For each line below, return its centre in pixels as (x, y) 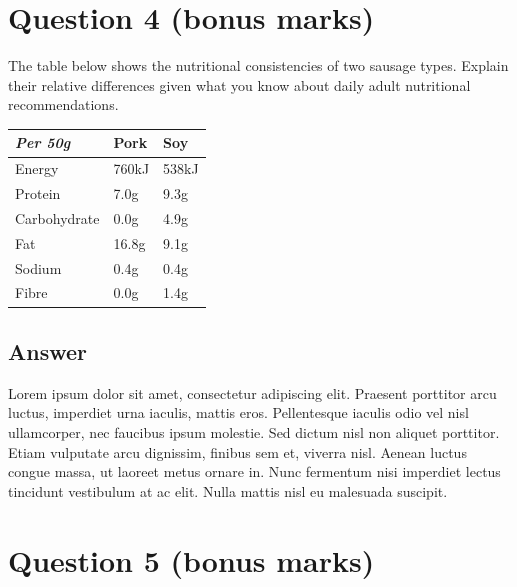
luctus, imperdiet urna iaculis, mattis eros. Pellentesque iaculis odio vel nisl (238, 412)
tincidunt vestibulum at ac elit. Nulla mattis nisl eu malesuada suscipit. (228, 490)
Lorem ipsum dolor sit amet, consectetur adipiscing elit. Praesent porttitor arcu (252, 392)
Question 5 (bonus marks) (191, 559)
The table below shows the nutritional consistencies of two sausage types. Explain (258, 65)
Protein (38, 193)
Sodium (38, 267)
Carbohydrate (57, 217)
